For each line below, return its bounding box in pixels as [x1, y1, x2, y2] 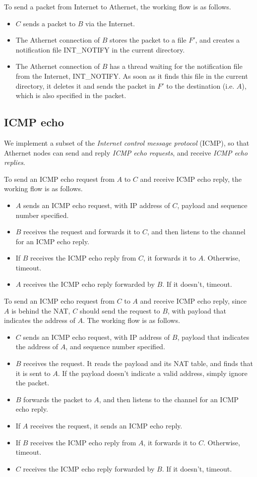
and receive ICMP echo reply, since [140, 296, 247, 306]
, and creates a [195, 35, 240, 45]
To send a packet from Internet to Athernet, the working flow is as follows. [4, 1, 231, 11]
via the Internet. [85, 18, 135, 28]
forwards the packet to [23, 394, 92, 404]
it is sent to [15, 368, 51, 378]
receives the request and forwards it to [23, 226, 140, 237]
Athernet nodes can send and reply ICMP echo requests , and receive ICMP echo [4, 147, 248, 158]
